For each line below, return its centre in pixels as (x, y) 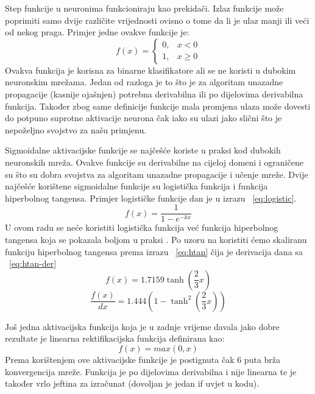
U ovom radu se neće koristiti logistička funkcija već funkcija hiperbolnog (142, 227)
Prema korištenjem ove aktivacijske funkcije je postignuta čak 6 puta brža (143, 359)
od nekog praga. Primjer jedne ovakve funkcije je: (97, 32)
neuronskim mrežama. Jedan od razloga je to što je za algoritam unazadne (144, 82)
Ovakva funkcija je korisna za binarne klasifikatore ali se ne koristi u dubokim (150, 70)
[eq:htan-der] (33, 263)
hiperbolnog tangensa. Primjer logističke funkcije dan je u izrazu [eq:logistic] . (151, 198)
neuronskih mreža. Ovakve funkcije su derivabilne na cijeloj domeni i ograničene (154, 162)
